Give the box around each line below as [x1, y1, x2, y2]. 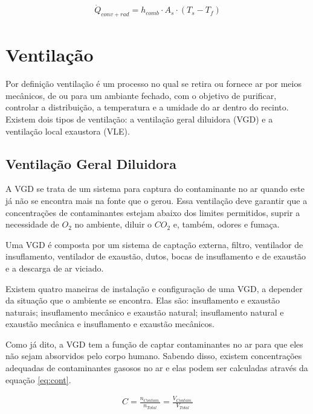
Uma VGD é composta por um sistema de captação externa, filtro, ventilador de [5, 238, 303, 250]
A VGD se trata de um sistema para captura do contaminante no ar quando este [5, 182, 305, 195]
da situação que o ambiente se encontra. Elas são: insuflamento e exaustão [5, 294, 280, 307]
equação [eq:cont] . [5, 373, 71, 386]
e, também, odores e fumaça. [173, 218, 280, 231]
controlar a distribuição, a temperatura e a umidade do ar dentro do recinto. [5, 101, 289, 113]
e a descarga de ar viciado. [5, 261, 104, 274]
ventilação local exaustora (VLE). [5, 124, 130, 137]
